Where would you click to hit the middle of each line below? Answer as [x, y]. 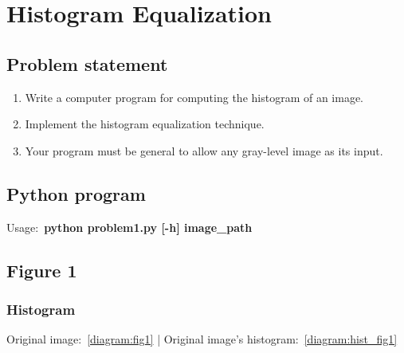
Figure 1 [42, 270]
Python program [76, 193]
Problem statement [87, 63]
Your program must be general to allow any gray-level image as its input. [204, 150]
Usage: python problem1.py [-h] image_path [129, 227]
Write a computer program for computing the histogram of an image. [194, 97]
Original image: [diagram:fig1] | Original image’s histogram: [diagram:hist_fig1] [202, 339]
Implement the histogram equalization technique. [145, 124]
